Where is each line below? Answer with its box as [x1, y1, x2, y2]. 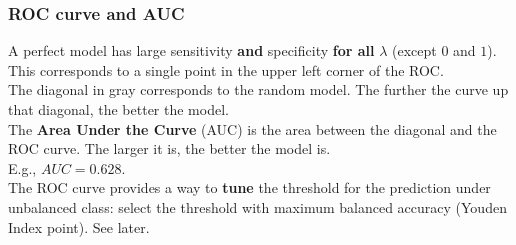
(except [392, 40, 437, 61]
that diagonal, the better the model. [8, 99, 229, 119]
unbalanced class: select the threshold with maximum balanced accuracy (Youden [8, 196, 507, 217]
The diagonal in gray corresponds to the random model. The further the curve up [8, 79, 509, 100]
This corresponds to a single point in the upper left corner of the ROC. [8, 59, 444, 80]
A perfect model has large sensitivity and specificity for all [8, 40, 375, 61]
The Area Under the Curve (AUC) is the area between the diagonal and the [8, 118, 497, 139]
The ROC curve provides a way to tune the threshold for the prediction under [8, 177, 491, 198]
